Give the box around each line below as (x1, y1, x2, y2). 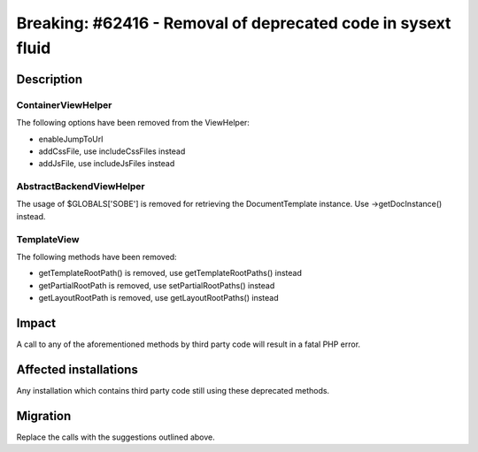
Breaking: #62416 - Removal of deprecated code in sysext (16, 13, 451, 33)
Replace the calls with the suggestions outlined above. (16, 432, 216, 442)
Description (16, 72, 83, 87)
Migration (16, 408, 72, 424)
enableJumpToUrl (38, 134, 104, 144)
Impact (16, 315, 57, 331)
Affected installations (16, 362, 139, 377)
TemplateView (16, 233, 80, 245)
